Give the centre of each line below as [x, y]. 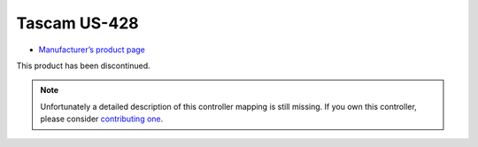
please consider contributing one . [102, 119]
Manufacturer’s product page [92, 50]
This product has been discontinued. [83, 66]
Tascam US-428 [77, 23]
